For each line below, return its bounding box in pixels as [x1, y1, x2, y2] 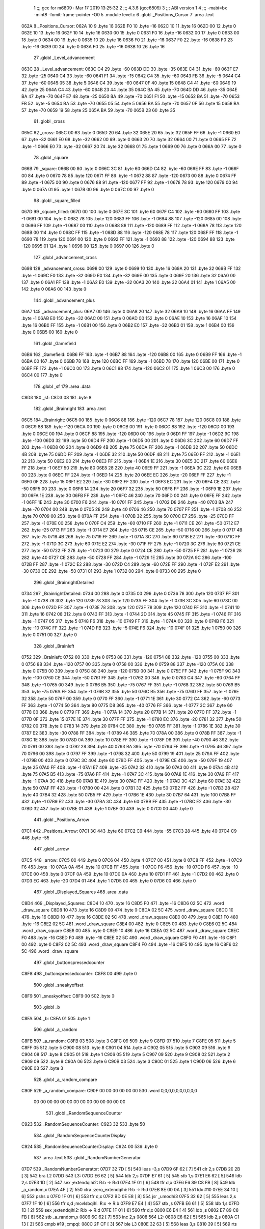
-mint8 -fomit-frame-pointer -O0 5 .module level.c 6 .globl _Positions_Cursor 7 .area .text [33, 12, 214, 18]
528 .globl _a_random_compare [33, 1077, 98, 1083]
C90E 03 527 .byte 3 [21, 1065, 63, 1071]
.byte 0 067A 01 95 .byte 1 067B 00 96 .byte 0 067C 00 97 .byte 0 [21, 186, 154, 192]
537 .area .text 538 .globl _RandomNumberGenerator [33, 1155, 141, 1161]
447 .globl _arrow [33, 846, 69, 852]
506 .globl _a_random [33, 1026, 78, 1032]
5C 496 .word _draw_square [21, 948, 79, 954]
